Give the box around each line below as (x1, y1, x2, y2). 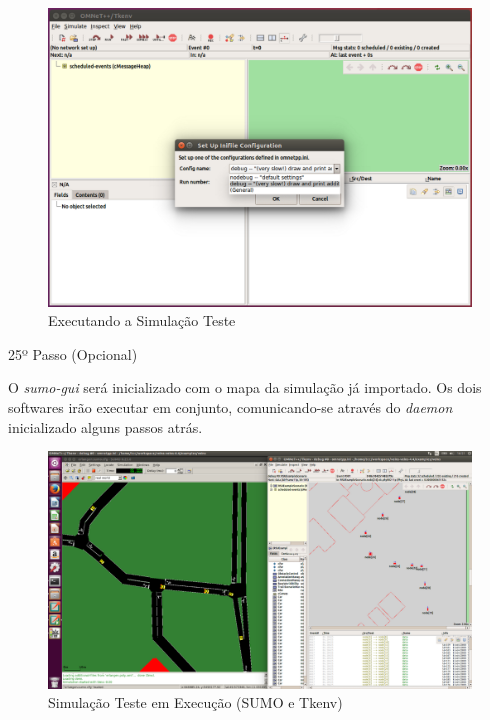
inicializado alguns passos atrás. (8, 416, 203, 437)
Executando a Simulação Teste (48, 310, 236, 331)
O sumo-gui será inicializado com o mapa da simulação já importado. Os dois (8, 377, 482, 398)
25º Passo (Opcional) (8, 343, 138, 364)
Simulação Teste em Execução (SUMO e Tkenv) (48, 692, 343, 713)
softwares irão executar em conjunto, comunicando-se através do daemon (8, 396, 453, 417)
